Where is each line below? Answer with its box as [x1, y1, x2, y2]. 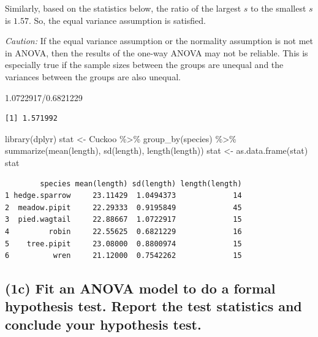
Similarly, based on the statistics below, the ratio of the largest [5, 2, 241, 14]
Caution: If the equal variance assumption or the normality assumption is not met [5, 34, 314, 47]
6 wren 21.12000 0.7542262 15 [5, 251, 242, 260]
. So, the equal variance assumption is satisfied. [28, 13, 206, 26]
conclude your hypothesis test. [5, 314, 202, 333]
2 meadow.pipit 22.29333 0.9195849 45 [5, 203, 242, 212]
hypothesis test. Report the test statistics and [5, 297, 302, 316]
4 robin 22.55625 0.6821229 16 [5, 227, 242, 236]
